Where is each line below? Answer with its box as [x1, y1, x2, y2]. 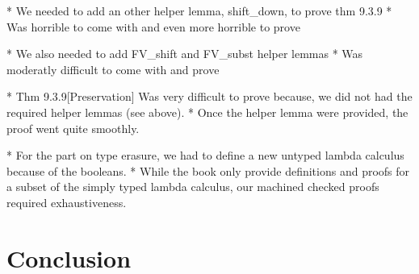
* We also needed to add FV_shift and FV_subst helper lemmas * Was [6, 45, 363, 62]
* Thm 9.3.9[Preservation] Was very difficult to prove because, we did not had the [6, 88, 413, 105]
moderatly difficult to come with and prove [6, 60, 220, 77]
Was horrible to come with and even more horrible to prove [6, 18, 300, 35]
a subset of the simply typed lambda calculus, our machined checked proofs [6, 178, 379, 195]
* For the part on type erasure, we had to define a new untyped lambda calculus [6, 147, 404, 164]
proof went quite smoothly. [6, 119, 140, 136]
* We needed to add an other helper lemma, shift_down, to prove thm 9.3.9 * [6, 2, 392, 19]
